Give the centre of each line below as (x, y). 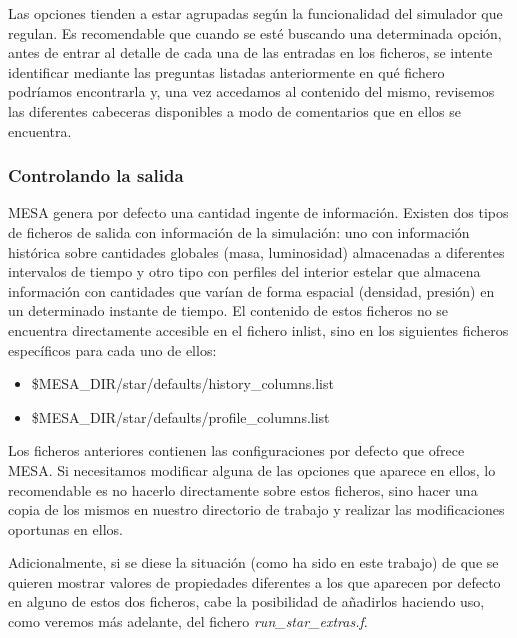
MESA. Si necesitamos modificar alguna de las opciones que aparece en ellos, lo (252, 469)
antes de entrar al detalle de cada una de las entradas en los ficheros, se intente (250, 52)
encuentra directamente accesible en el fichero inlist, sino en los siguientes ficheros (258, 329)
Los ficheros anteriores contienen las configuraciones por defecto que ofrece (236, 450)
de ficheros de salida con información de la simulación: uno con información (239, 231)
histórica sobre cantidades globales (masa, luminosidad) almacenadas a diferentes (256, 251)
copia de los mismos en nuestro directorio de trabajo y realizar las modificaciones (256, 509)
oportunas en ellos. (65, 528)
